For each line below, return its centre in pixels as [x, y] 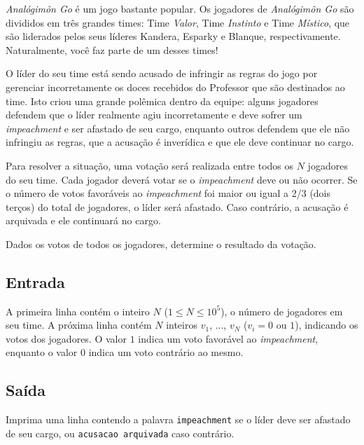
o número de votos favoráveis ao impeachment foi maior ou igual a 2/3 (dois [168, 193]
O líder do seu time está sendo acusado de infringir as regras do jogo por [162, 73]
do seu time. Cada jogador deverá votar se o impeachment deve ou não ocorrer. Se [182, 179]
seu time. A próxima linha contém [79, 325]
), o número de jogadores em [282, 311]
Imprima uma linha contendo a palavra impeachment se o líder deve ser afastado [178, 419]
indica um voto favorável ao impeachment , [228, 338]
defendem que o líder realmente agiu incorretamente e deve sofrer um [154, 115]
